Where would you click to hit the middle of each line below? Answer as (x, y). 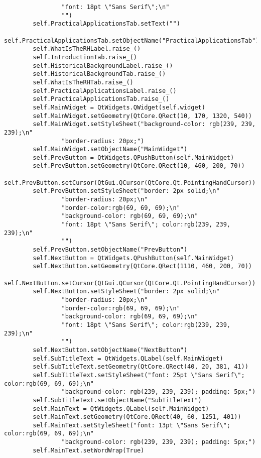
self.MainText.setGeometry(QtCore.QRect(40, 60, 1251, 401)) (137, 417)
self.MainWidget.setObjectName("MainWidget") (110, 149)
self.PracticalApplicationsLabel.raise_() (105, 91)
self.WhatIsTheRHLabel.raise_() (87, 49)
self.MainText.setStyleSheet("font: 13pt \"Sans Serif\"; (132, 425)
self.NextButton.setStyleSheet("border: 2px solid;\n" (126, 292)
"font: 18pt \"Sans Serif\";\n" (115, 7)
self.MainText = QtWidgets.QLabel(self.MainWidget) (121, 409)
